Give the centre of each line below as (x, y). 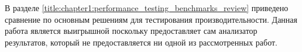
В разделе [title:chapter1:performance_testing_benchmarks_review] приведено (147, 8)
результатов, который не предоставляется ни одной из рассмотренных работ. (141, 42)
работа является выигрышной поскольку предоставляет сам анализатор (131, 31)
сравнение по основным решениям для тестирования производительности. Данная (151, 19)
